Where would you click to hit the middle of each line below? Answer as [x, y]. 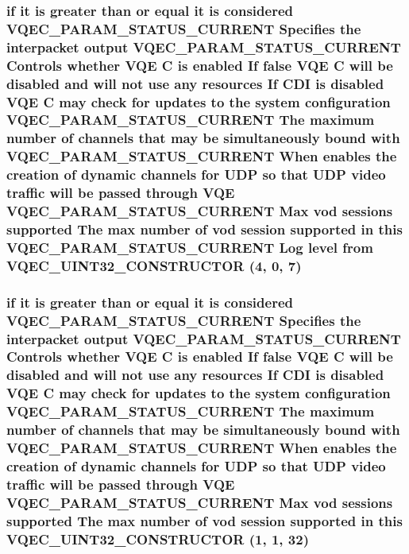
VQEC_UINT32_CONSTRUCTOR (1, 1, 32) [158, 539]
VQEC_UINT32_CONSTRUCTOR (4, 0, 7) [154, 265]
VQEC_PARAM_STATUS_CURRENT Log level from [190, 247]
